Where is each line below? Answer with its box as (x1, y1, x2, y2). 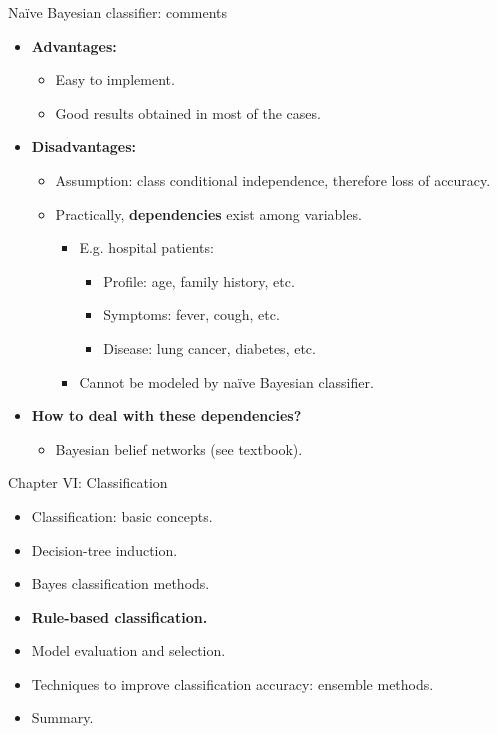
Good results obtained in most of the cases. (55, 102, 321, 123)
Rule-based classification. (31, 606, 208, 627)
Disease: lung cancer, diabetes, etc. (103, 337, 316, 358)
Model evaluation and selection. (31, 640, 226, 661)
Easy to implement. (55, 69, 175, 90)
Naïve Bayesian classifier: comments (8, 2, 228, 22)
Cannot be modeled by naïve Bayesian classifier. (79, 371, 374, 392)
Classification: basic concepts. (31, 505, 213, 526)
